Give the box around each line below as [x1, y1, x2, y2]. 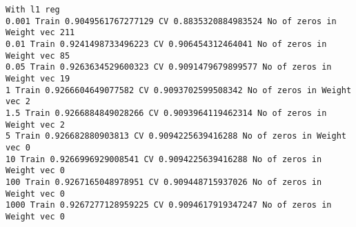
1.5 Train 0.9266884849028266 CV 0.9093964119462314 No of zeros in [6, 108, 327, 118]
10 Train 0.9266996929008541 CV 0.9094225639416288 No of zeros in [6, 154, 322, 164]
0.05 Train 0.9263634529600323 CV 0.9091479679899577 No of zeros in [6, 62, 332, 72]
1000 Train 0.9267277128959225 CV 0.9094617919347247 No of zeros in [6, 200, 332, 210]
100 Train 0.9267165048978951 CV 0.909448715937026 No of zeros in [6, 177, 322, 187]
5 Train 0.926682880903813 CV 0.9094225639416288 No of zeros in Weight [6, 131, 346, 141]
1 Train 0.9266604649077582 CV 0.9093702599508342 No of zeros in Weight [6, 85, 352, 95]
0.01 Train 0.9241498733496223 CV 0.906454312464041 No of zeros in [6, 39, 327, 49]
